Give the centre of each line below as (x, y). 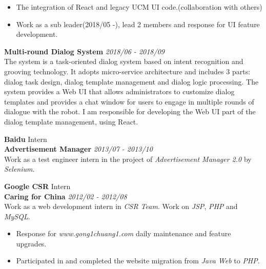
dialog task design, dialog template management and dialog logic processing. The (131, 81)
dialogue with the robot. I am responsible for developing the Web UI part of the (130, 111)
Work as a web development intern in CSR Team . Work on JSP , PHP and (121, 206)
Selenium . (19, 169)
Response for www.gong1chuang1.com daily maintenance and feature (124, 233)
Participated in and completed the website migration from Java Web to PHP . (138, 261)
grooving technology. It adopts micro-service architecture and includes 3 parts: (127, 71)
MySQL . (17, 216)
